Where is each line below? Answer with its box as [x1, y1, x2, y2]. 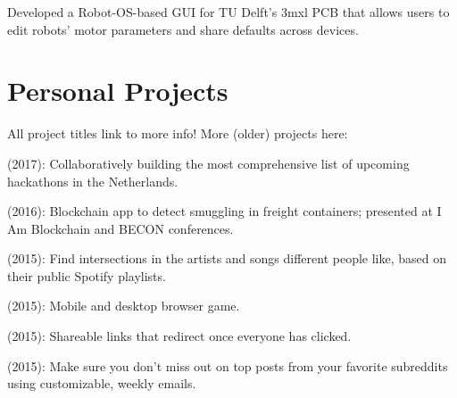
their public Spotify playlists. [7, 266, 166, 285]
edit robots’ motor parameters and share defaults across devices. [7, 20, 359, 38]
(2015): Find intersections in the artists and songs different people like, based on [7, 249, 447, 268]
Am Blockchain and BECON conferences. [7, 219, 234, 237]
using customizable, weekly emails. [7, 374, 196, 393]
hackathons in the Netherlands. [7, 171, 179, 190]
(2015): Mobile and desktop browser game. [7, 296, 240, 315]
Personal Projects [7, 72, 228, 109]
